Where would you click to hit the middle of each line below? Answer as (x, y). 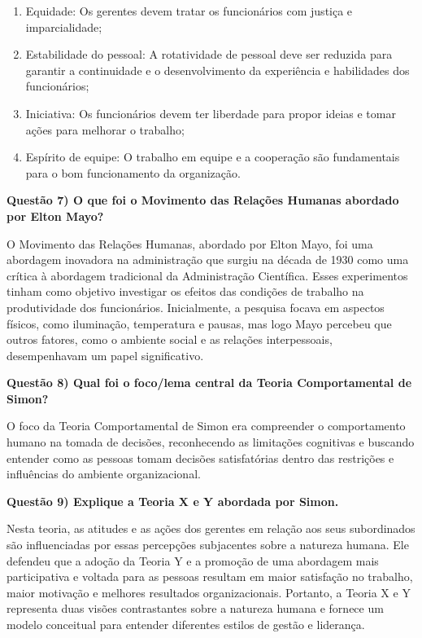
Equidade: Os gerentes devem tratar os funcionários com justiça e (189, 11)
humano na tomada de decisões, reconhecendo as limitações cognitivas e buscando (211, 442)
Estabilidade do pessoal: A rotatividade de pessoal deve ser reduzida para (209, 54)
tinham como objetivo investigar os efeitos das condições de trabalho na (185, 291)
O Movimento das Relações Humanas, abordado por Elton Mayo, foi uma (190, 243)
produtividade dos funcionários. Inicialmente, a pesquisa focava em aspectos (196, 307)
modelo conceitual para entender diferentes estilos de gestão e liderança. (186, 624)
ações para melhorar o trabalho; (105, 129)
